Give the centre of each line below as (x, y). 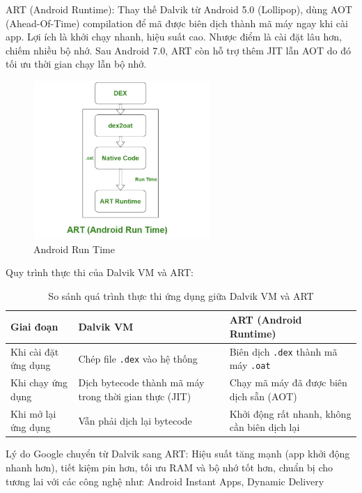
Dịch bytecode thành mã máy (141, 382)
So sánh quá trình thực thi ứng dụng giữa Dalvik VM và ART (181, 295)
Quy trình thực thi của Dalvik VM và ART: (100, 272)
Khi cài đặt (35, 351)
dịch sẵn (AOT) (263, 396)
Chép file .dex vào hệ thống (138, 358)
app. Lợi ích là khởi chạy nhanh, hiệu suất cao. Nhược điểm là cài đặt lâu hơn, (174, 37)
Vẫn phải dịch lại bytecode (135, 420)
